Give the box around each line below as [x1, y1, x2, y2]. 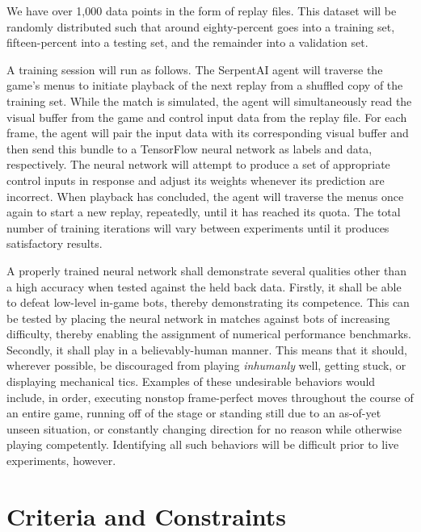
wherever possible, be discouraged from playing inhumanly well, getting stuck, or [6, 357, 406, 374]
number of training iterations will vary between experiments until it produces [6, 219, 389, 236]
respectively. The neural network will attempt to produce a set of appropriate [6, 156, 390, 173]
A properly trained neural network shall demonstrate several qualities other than [6, 262, 406, 279]
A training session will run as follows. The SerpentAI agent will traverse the [6, 61, 383, 77]
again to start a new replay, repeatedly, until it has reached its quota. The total [6, 203, 401, 220]
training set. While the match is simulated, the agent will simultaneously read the [6, 92, 412, 109]
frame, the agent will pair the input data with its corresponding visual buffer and [6, 124, 409, 141]
